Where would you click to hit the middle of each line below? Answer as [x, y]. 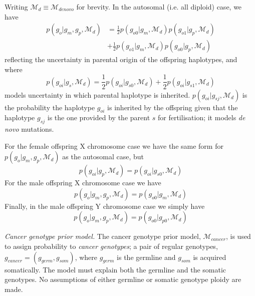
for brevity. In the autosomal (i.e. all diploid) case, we [159, 7]
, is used [238, 236]
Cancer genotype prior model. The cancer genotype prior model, [103, 236]
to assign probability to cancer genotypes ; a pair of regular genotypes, [111, 246]
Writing [16, 7]
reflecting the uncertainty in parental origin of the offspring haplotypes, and [121, 59]
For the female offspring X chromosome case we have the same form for [114, 145]
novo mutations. [29, 129]
